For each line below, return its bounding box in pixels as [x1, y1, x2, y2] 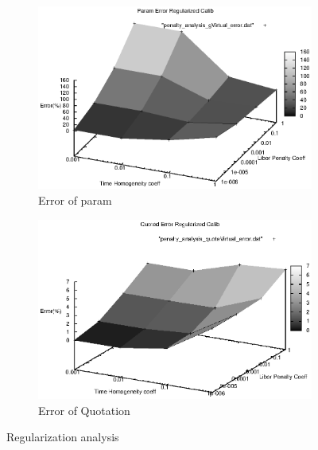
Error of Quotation [38, 401, 130, 418]
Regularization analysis [6, 428, 119, 445]
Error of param [38, 191, 112, 208]
